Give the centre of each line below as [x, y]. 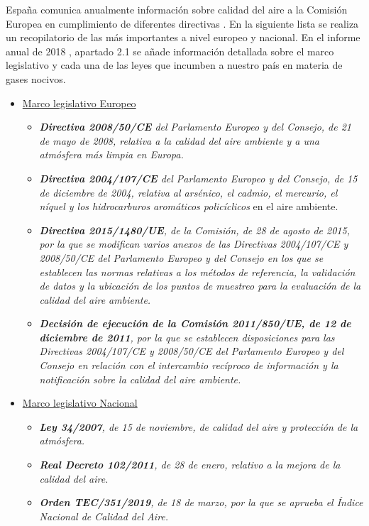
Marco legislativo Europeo [79, 103]
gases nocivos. [36, 78]
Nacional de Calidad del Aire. [104, 516]
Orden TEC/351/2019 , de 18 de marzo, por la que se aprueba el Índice [201, 502]
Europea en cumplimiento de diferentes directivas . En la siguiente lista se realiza [182, 23]
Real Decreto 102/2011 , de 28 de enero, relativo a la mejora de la [190, 465]
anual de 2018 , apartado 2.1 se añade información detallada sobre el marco [170, 51]
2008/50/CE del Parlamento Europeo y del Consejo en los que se [181, 257]
